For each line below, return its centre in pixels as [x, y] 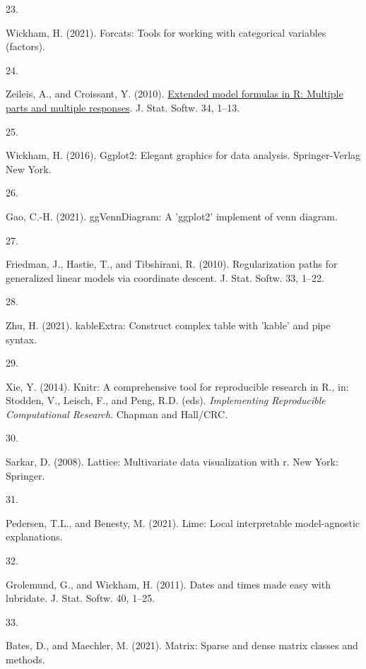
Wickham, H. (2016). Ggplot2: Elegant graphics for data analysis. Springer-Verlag [183, 155]
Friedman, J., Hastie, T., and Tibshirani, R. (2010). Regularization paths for [172, 264]
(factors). [25, 46]
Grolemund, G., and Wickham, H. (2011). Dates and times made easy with [168, 584]
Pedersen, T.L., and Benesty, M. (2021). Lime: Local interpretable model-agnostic [183, 522]
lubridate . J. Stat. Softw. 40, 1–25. [81, 598]
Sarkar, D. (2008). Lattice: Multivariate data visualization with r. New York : [172, 462]
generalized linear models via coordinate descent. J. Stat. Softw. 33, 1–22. [165, 277]
